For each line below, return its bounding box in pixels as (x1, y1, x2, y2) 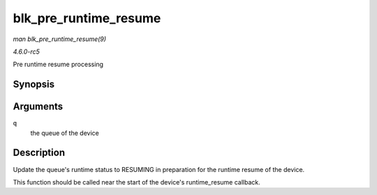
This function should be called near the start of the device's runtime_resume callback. (13, 178, 261, 186)
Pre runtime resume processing (13, 60, 104, 69)
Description (13, 147, 66, 159)
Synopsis (13, 79, 55, 91)
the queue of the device (30, 129, 99, 137)
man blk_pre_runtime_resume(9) (13, 35, 107, 43)
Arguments (13, 101, 64, 113)
